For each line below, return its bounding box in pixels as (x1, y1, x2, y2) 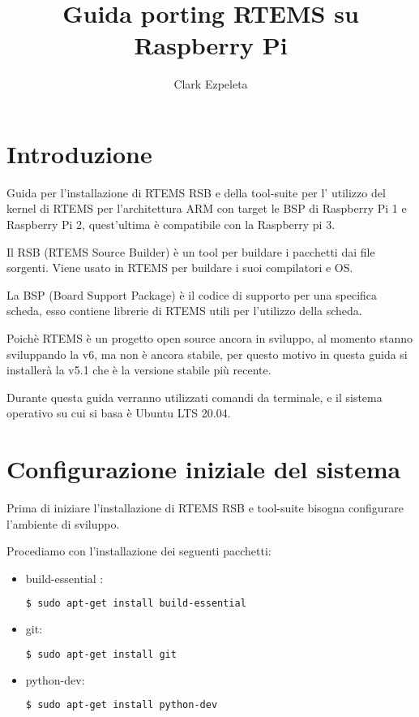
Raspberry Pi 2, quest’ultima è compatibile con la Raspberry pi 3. (6, 216, 336, 233)
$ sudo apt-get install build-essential (25, 598, 246, 610)
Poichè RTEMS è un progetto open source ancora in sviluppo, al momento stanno (6, 330, 413, 346)
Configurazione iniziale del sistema (6, 452, 401, 486)
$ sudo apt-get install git (25, 648, 177, 660)
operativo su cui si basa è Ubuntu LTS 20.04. (6, 404, 231, 421)
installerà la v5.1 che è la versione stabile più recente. (6, 361, 271, 378)
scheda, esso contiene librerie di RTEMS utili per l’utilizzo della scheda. (6, 302, 362, 319)
